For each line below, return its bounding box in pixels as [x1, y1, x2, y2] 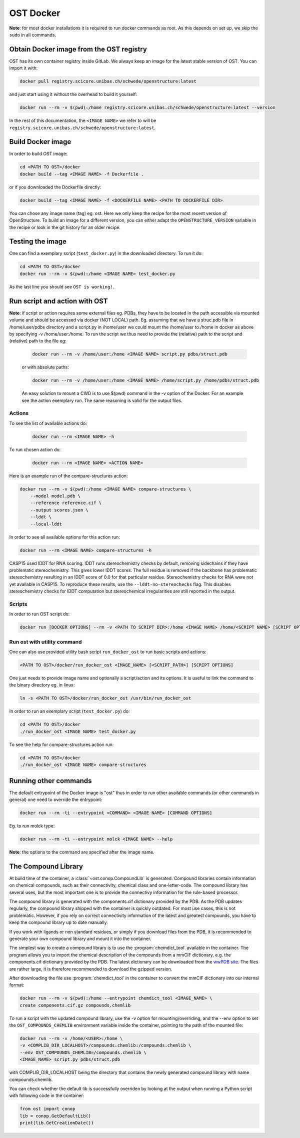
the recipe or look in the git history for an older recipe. [9, 224, 121, 230]
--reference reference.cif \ [30, 500, 102, 506]
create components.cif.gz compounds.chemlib [19, 1002, 131, 1008]
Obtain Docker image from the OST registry [9, 45, 147, 53]
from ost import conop [19, 1106, 75, 1112]
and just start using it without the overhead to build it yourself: [9, 91, 137, 97]
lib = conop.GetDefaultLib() [19, 1113, 91, 1118]
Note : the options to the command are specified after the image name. [9, 849, 154, 855]
